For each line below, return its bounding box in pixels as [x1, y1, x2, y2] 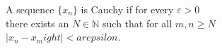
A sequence [6, 2, 54, 16]
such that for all [103, 15, 173, 30]
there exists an [6, 15, 69, 30]
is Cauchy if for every [81, 2, 174, 16]
